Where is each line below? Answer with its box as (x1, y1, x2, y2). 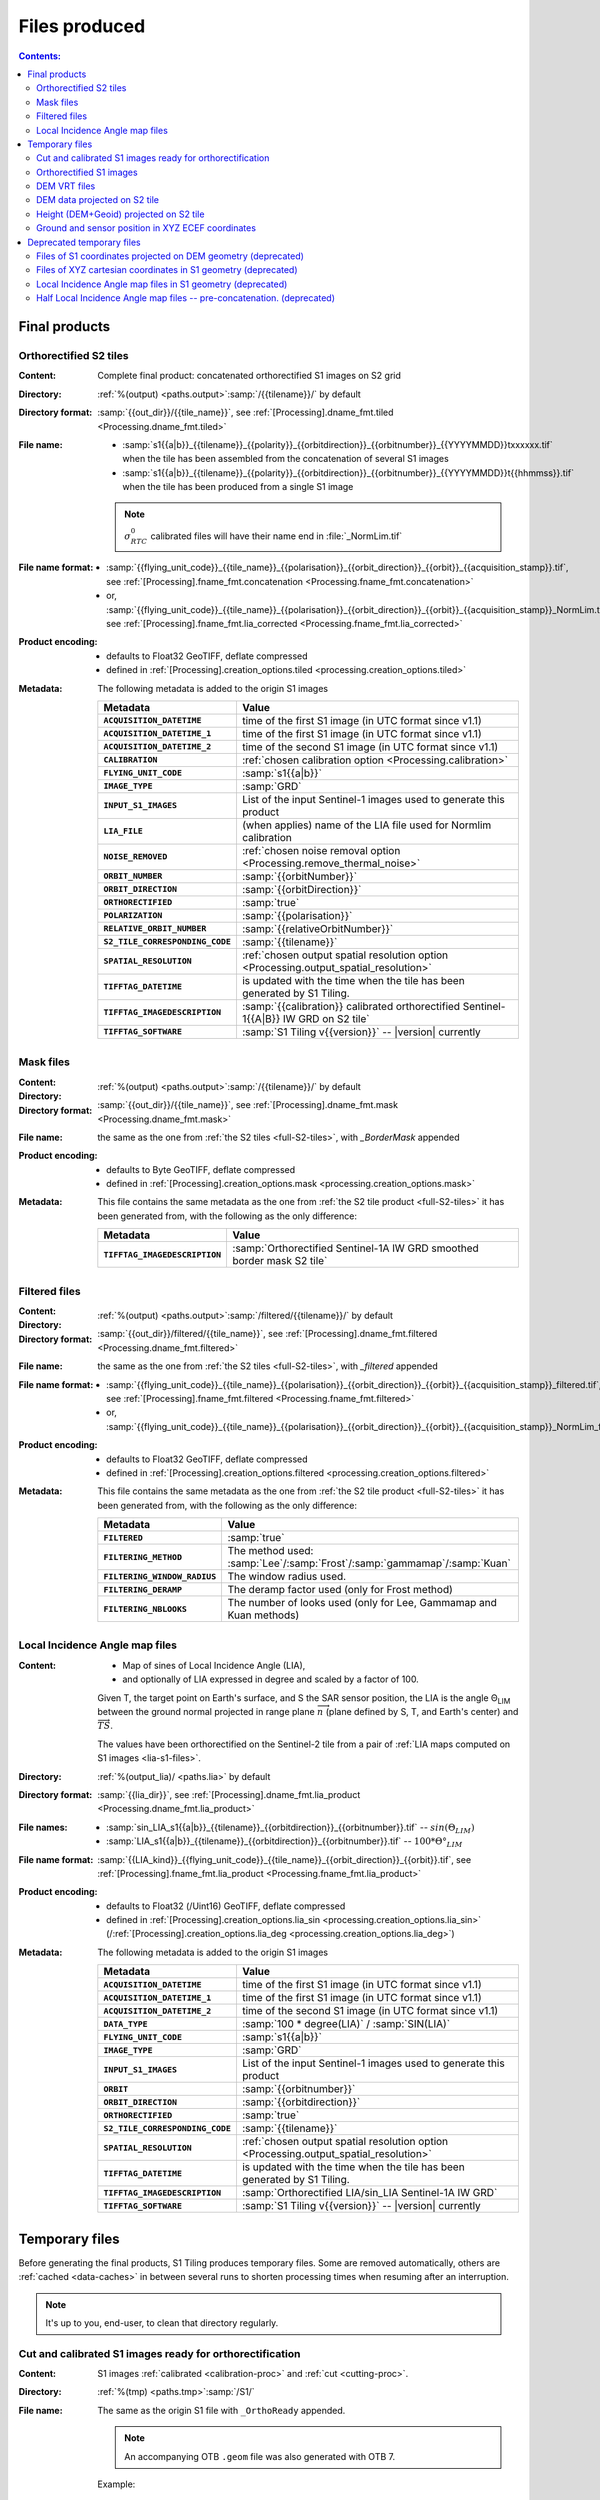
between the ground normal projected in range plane (97, 1705, 315, 1717)
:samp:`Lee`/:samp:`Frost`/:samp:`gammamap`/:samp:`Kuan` (227, 1556, 512, 1570)
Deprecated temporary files (27, 236, 141, 248)
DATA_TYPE (103, 2018, 149, 2029)
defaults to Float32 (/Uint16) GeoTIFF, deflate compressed (106, 1900, 346, 1912)
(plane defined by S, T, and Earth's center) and (325, 1705, 519, 1717)
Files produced (18, 15, 146, 37)
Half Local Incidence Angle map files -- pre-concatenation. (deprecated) (36, 292, 335, 304)
